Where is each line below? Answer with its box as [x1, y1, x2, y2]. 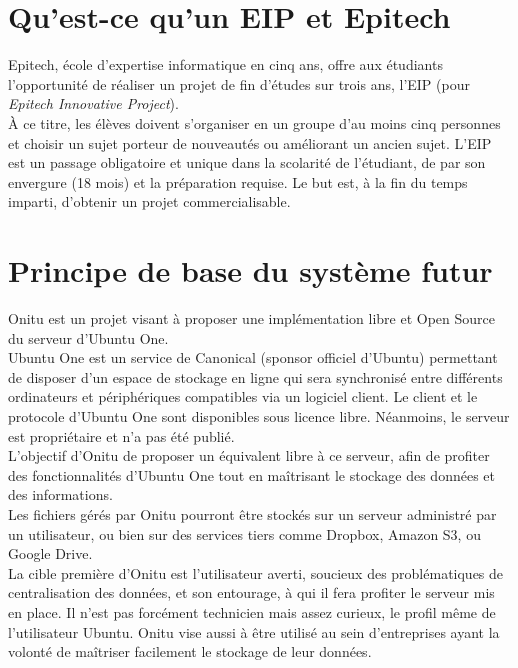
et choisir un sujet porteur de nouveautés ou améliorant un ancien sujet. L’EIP [8, 132, 492, 153]
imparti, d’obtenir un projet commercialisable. [8, 191, 291, 212]
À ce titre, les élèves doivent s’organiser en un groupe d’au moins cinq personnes [8, 112, 501, 133]
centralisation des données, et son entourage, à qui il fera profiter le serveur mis [8, 582, 495, 603]
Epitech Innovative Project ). [8, 93, 179, 114]
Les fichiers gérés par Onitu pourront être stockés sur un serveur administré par [8, 503, 497, 524]
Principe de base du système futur [8, 250, 493, 291]
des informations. [8, 484, 113, 505]
